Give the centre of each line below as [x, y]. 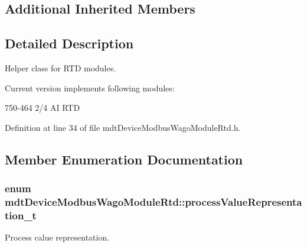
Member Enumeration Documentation [124, 159]
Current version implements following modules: [90, 88]
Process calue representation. [57, 237]
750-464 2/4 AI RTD [43, 108]
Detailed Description [69, 43]
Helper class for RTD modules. [61, 67]
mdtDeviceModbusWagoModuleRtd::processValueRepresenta [153, 201]
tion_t [21, 215]
